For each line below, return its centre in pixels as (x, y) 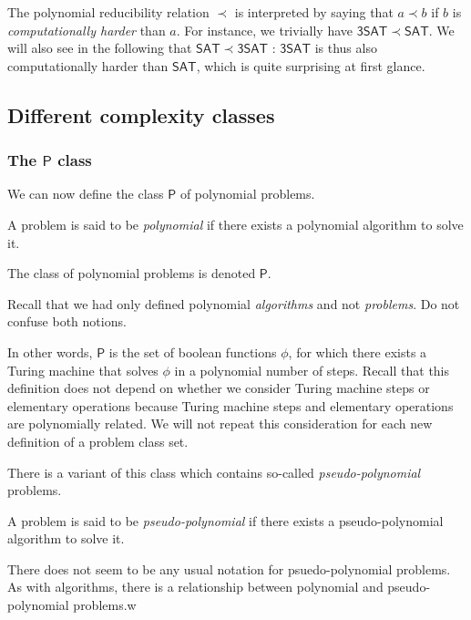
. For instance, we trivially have (264, 30)
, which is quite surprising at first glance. (311, 65)
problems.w (105, 605)
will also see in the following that (100, 48)
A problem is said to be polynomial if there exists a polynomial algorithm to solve (235, 224)
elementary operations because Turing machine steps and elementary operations (230, 405)
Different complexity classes (141, 114)
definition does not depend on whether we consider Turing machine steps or (219, 388)
